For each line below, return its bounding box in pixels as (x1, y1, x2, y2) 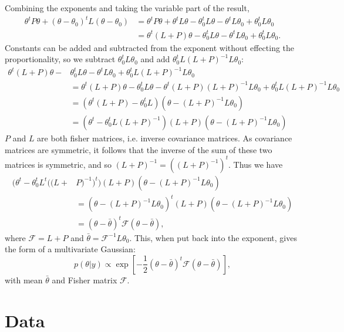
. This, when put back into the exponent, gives (129, 231, 297, 243)
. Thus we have (228, 158, 283, 170)
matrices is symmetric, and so (5, 158, 112, 170)
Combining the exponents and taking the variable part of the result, (5, 2, 249, 13)
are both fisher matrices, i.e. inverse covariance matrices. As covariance (37, 131, 292, 144)
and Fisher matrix (52, 273, 117, 286)
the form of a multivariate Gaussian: (5, 243, 136, 255)
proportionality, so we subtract (5, 53, 116, 65)
